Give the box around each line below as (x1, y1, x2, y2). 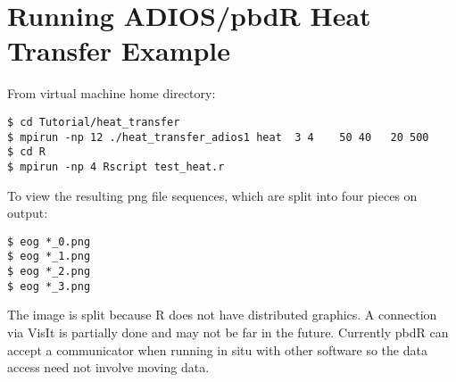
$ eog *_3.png (7, 279, 91, 293)
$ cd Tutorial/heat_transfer (7, 115, 180, 129)
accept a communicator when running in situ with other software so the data (7, 340, 427, 359)
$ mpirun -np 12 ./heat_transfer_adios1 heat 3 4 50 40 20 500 (7, 130, 429, 144)
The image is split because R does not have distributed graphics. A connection (7, 305, 437, 324)
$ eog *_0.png (7, 235, 91, 248)
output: (7, 203, 48, 222)
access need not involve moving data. (7, 358, 210, 377)
